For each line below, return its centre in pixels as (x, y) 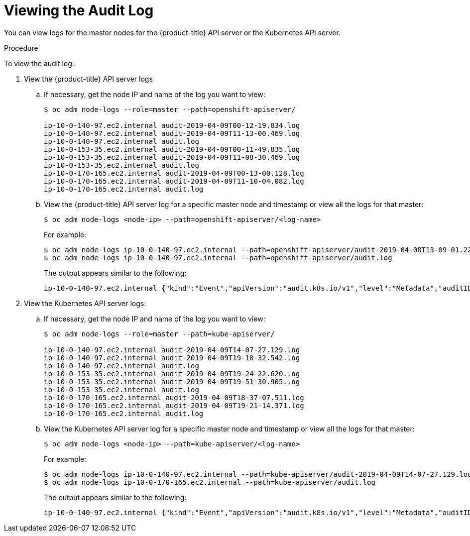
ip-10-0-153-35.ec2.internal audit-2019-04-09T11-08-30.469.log (172, 157)
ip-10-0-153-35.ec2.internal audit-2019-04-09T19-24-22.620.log (172, 374)
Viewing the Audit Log (79, 10)
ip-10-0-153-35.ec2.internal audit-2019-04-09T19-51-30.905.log (172, 381)
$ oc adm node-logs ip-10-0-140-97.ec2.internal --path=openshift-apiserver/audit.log (218, 258)
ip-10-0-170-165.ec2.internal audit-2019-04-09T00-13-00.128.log (174, 173)
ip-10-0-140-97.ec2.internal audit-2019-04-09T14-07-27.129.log (172, 350)
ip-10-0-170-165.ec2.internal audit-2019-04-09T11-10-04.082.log (174, 181)
